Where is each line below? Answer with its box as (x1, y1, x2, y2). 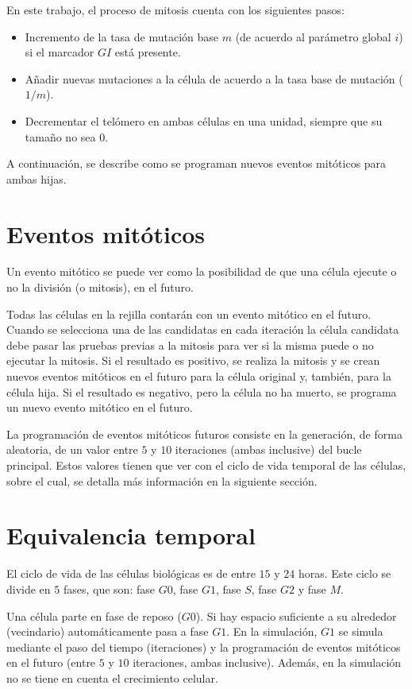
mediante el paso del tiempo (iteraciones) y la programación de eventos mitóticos (6, 638, 401, 655)
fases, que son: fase (63, 580, 155, 597)
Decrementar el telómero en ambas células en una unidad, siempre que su (25, 112, 383, 129)
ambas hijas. (6, 170, 67, 187)
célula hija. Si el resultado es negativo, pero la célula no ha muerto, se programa (6, 383, 397, 400)
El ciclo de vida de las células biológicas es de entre (6, 565, 256, 582)
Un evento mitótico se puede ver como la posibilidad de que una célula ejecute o (6, 263, 397, 280)
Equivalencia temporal (6, 519, 256, 552)
